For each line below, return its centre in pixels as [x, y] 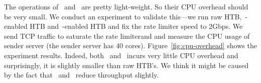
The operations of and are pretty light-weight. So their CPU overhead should [126, 6]
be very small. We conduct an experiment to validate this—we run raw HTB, [123, 16]
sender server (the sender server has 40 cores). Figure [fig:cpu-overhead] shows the [130, 45]
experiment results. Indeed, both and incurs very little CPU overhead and [121, 55]
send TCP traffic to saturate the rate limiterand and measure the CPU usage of [127, 36]
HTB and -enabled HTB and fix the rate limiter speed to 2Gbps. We [136, 26]
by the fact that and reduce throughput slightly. [82, 75]
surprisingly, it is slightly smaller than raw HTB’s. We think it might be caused [126, 65]
